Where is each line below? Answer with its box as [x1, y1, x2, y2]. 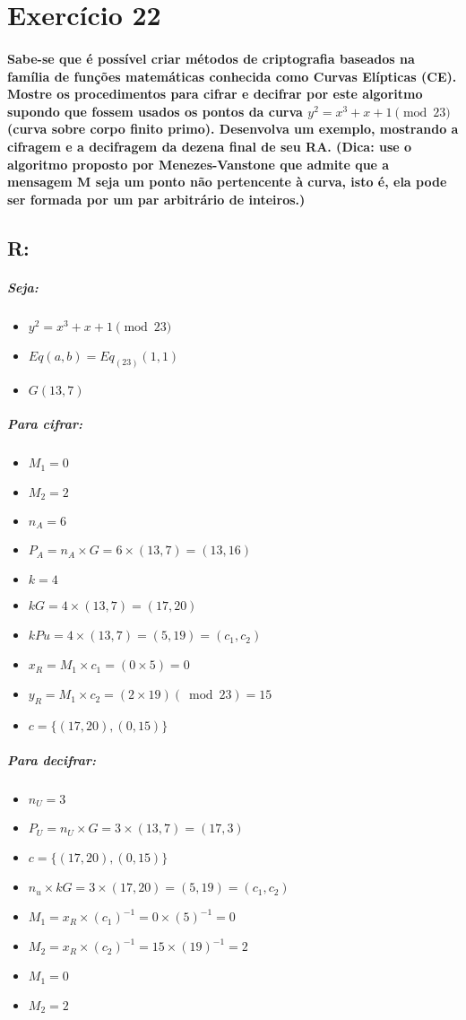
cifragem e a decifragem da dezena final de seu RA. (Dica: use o [7, 136, 412, 155]
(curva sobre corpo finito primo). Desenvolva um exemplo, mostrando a [7, 119, 459, 138]
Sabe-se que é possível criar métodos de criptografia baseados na [7, 48, 415, 67]
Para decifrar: [7, 750, 96, 769]
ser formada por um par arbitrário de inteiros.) [7, 189, 306, 208]
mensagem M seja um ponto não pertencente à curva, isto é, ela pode [7, 172, 447, 191]
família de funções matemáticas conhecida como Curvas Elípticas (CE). [7, 66, 457, 85]
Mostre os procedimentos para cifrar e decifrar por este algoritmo [7, 84, 423, 103]
